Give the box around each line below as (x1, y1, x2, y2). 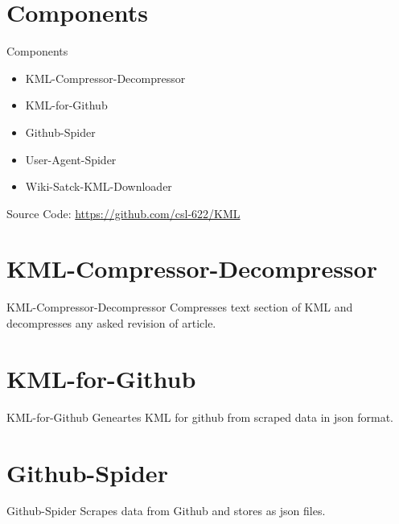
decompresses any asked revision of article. (6, 315, 216, 331)
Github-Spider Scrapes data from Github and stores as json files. (6, 502, 326, 519)
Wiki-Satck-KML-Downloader (25, 178, 172, 195)
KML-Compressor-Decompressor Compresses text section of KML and (6, 299, 353, 316)
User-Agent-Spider (25, 151, 117, 167)
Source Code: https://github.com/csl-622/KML (6, 204, 241, 221)
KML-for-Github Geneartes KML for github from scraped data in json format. (6, 408, 394, 425)
